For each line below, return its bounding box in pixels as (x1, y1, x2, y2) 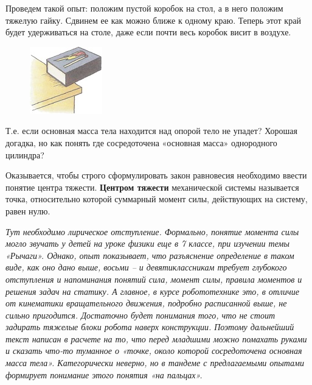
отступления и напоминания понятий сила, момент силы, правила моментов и (5, 272, 302, 285)
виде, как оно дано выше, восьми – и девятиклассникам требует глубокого (5, 261, 287, 274)
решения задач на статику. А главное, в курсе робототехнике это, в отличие (5, 284, 299, 297)
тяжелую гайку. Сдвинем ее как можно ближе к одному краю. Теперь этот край (5, 13, 301, 26)
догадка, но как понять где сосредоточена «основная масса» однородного (5, 136, 277, 149)
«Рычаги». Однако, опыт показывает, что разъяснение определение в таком (5, 249, 294, 261)
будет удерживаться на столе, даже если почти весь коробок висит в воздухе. (5, 26, 291, 38)
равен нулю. (5, 204, 50, 217)
